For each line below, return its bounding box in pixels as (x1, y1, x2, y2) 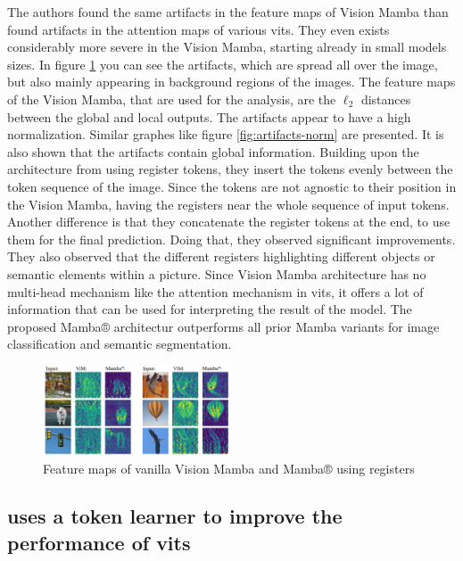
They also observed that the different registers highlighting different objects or (7, 247, 435, 266)
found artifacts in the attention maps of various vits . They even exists (7, 20, 390, 38)
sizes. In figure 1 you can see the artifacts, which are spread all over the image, (7, 54, 438, 73)
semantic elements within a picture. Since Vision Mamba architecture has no (7, 264, 426, 283)
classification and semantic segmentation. (7, 334, 232, 353)
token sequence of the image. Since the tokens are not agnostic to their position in (7, 177, 457, 195)
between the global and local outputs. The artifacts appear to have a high (7, 107, 411, 126)
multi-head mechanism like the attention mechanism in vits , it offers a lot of (7, 282, 424, 301)
